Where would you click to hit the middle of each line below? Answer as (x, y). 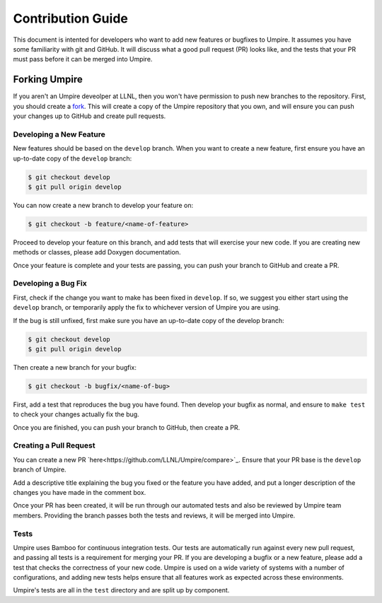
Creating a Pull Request (54, 445)
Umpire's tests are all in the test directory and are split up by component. (121, 590)
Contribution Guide (71, 18)
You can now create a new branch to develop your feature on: (103, 205)
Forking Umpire (48, 80)
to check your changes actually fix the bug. (76, 414)
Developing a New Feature (59, 134)
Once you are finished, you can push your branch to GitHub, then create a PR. (127, 427)
